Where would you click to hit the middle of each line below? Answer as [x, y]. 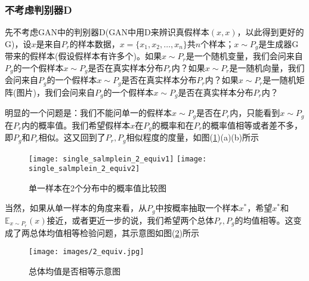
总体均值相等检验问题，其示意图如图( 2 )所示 [114, 232]
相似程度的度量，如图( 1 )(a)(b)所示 [193, 137]
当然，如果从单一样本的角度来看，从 [76, 208]
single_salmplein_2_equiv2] [84, 169]
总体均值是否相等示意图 [75, 271]
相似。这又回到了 [72, 137]
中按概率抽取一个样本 [197, 208]
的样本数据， [95, 43]
